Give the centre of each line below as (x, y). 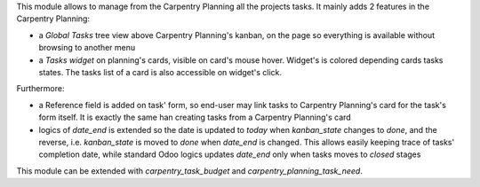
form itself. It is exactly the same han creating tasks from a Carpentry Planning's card (195, 117)
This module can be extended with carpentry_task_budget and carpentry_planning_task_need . (190, 171)
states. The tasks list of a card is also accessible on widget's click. (160, 72)
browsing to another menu (87, 48)
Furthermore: (40, 89)
